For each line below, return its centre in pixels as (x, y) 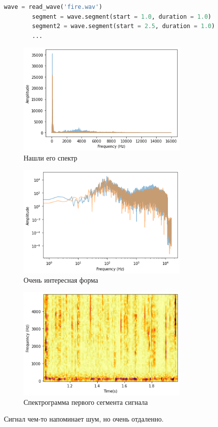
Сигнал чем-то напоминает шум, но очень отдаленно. (84, 418)
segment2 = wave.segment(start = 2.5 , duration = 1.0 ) (123, 26)
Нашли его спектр (51, 157)
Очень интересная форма (61, 280)
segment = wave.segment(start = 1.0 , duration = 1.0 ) (122, 16)
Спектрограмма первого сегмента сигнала (86, 402)
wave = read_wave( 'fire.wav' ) (53, 7)
